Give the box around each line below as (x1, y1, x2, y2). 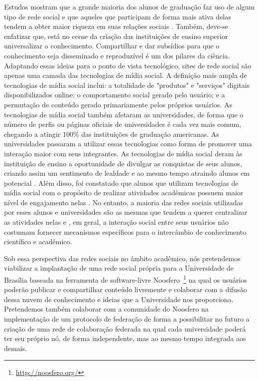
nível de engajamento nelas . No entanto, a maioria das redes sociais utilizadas (4, 197, 244, 207)
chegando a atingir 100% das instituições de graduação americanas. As (4, 128, 219, 139)
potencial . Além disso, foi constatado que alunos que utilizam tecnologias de (4, 177, 239, 188)
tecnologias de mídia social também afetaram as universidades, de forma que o (4, 109, 244, 119)
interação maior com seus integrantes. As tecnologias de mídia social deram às (4, 148, 243, 158)
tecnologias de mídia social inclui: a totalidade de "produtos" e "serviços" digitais (4, 79, 250, 90)
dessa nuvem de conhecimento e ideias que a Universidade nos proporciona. (4, 294, 234, 304)
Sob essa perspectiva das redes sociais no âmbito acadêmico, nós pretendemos (4, 253, 241, 263)
